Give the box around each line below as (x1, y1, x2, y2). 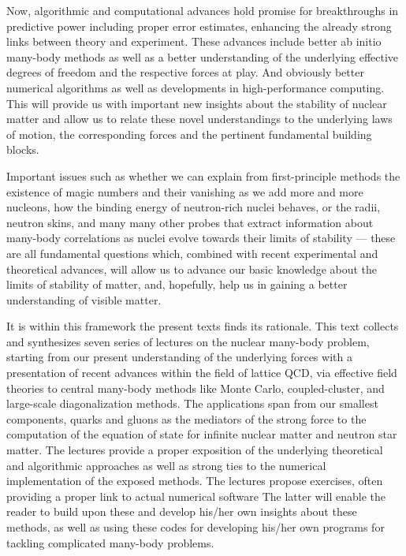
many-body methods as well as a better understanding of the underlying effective (6, 48, 399, 65)
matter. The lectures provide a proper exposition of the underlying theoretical (6, 442, 383, 458)
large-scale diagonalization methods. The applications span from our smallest (6, 395, 378, 412)
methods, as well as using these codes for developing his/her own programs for (6, 519, 385, 535)
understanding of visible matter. (6, 291, 162, 308)
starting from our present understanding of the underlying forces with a (6, 349, 352, 365)
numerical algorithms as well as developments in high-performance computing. (6, 79, 385, 95)
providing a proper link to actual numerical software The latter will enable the (6, 487, 386, 504)
